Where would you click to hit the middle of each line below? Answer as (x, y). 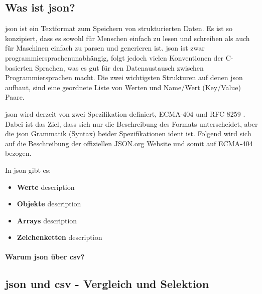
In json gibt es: (28, 170)
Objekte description (49, 204)
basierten (19, 67)
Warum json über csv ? (45, 257)
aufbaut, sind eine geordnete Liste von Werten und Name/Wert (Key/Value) (123, 87)
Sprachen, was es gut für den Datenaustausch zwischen (119, 67)
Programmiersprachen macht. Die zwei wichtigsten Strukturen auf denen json (124, 77)
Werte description (46, 187)
